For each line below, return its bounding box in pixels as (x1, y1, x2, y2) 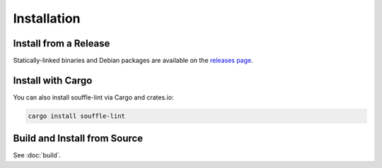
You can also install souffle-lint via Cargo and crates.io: (13, 92, 174, 102)
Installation (13, 11, 81, 26)
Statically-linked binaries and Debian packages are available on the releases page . (13, 56, 254, 65)
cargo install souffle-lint (28, 112, 125, 120)
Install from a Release (13, 37, 110, 49)
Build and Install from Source (13, 133, 144, 145)
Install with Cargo (13, 74, 93, 86)
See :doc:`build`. (13, 151, 62, 160)
